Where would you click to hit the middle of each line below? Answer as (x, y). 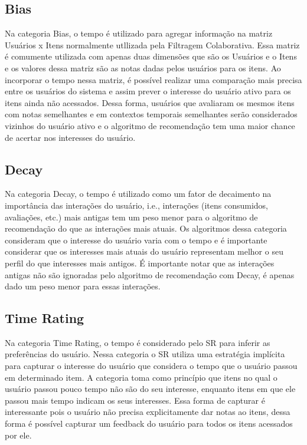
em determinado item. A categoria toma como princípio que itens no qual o (141, 377)
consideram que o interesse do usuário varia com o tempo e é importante (136, 240)
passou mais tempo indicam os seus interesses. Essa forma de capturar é (135, 400)
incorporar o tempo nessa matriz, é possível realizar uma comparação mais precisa (153, 79)
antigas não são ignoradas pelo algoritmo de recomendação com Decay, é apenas (150, 274)
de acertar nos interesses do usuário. (70, 137)
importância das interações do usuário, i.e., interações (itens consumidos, (136, 205)
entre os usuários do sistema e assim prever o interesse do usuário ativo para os (148, 91)
